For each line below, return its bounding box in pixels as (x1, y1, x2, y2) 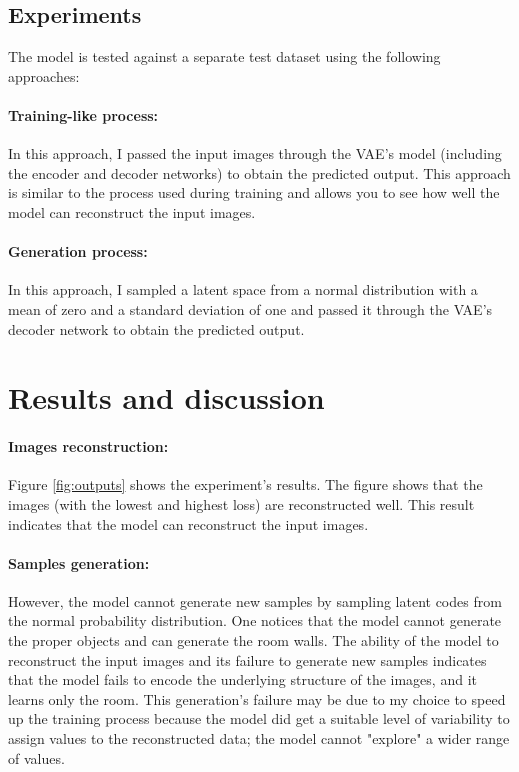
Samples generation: (8, 552, 150, 573)
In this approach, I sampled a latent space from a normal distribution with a (8, 279, 478, 300)
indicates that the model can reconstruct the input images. (8, 513, 369, 534)
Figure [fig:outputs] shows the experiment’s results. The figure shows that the (8, 474, 483, 495)
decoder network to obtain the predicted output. (8, 318, 305, 339)
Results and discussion (8, 377, 325, 418)
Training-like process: (8, 104, 159, 125)
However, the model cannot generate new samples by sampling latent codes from (8, 590, 502, 611)
